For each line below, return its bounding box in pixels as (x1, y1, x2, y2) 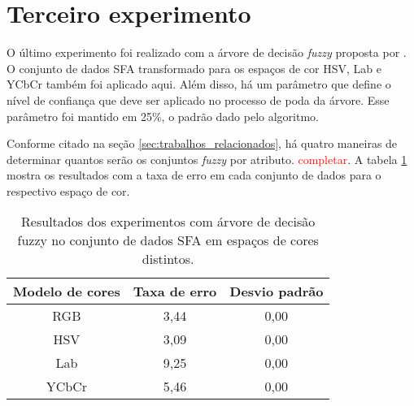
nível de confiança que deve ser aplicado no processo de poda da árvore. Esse (7, 91, 390, 108)
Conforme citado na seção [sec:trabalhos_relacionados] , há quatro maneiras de (7, 135, 398, 152)
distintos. (142, 249, 194, 269)
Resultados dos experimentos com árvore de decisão (21, 212, 316, 231)
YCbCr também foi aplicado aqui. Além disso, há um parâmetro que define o (7, 76, 391, 93)
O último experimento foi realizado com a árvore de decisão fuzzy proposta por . (7, 44, 407, 61)
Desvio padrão (229, 282, 324, 301)
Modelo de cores (13, 282, 120, 301)
